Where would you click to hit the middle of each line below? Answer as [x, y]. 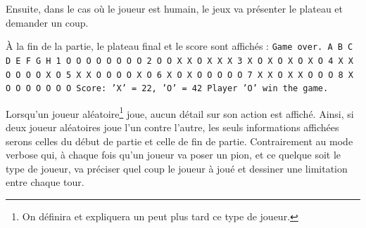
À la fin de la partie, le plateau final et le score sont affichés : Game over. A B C [179, 46]
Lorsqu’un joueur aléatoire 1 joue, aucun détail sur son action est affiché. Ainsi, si [180, 112]
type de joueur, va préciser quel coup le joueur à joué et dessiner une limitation [177, 168]
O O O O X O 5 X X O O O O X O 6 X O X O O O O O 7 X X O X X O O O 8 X [179, 75]
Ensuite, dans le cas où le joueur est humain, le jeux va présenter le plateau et [174, 8]
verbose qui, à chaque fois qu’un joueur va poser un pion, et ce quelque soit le [173, 155]
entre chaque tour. [45, 182]
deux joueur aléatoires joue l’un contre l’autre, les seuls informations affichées [172, 127]
